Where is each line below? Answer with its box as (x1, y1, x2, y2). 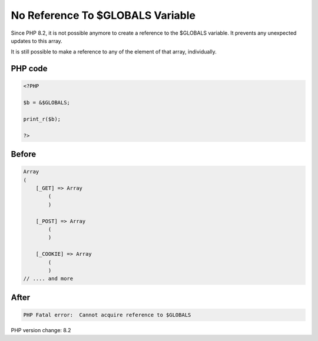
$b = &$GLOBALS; (23, 99, 71, 106)
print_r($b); (23, 115, 61, 122)
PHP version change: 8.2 (11, 326, 71, 333)
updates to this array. (11, 37, 63, 44)
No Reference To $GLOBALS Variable (11, 9, 196, 22)
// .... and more (23, 275, 74, 282)
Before (11, 149, 37, 159)
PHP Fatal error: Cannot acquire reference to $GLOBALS (23, 312, 191, 318)
